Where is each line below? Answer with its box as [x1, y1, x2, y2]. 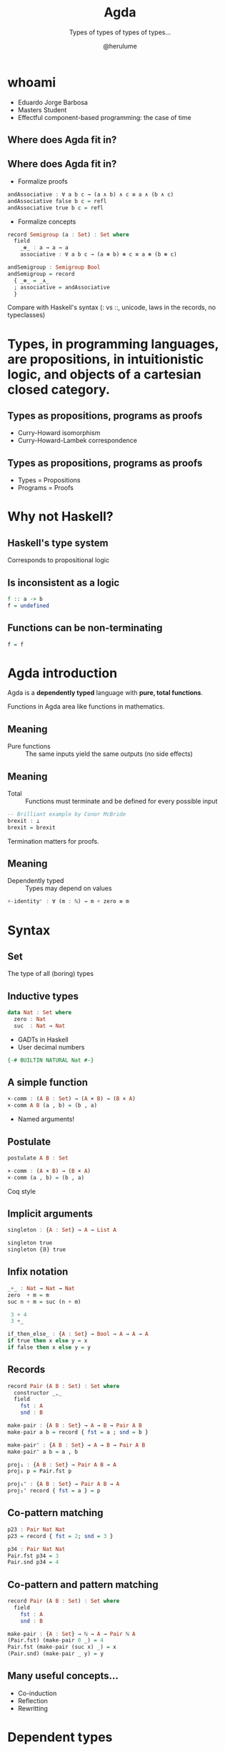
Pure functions [7, 742, 51, 751]
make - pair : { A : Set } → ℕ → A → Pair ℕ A [7, 1630, 136, 1637]
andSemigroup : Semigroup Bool [7, 264, 101, 271]
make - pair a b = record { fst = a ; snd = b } [7, 1428, 149, 1436]
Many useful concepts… [7, 1670, 119, 1682]
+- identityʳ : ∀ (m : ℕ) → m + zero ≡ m [7, 898, 130, 905]
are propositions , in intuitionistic [7, 351, 204, 367]
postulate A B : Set [7, 1154, 69, 1162]
